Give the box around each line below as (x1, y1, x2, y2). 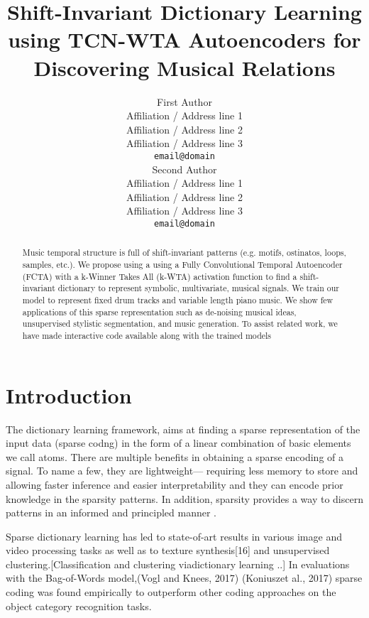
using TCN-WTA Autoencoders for (8, 25, 361, 54)
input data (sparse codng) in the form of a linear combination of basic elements (6, 435, 351, 450)
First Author (157, 94, 212, 109)
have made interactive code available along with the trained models (22, 329, 272, 341)
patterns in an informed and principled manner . (6, 505, 217, 520)
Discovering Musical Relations (33, 53, 336, 82)
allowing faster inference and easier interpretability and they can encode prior (6, 477, 343, 492)
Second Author (152, 161, 217, 176)
